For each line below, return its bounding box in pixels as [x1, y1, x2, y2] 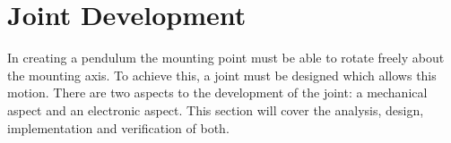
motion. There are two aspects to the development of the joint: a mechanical [7, 83, 428, 102]
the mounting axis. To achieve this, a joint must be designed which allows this [7, 65, 437, 84]
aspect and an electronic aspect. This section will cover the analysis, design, [7, 100, 424, 119]
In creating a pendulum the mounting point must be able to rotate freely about [7, 48, 445, 67]
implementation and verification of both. [7, 118, 230, 137]
